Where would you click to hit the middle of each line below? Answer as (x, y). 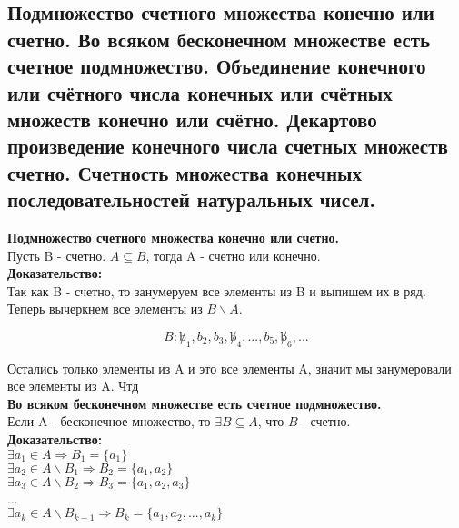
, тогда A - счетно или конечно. (233, 255)
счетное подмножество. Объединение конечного (217, 66)
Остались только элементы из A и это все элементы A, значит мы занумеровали (229, 368)
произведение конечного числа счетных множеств (228, 146)
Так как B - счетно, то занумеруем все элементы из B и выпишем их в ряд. (217, 290)
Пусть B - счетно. (57, 255)
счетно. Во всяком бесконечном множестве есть (219, 39)
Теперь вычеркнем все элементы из (105, 309)
